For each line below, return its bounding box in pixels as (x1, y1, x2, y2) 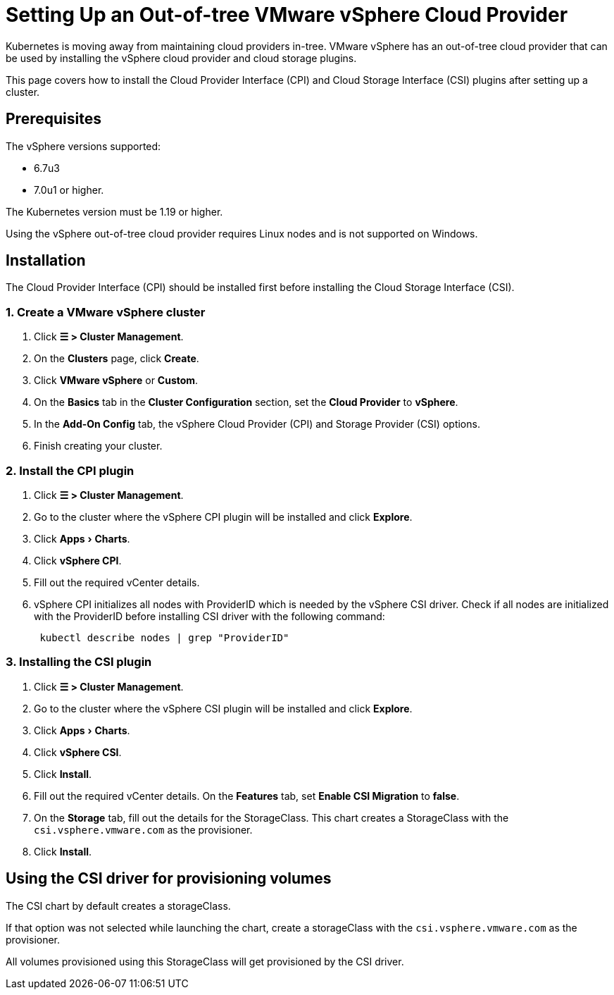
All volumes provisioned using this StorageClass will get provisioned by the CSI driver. (6, 955, 404, 968)
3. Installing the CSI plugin (6, 655, 152, 669)
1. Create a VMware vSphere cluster (6, 304, 206, 319)
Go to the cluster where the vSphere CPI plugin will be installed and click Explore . (34, 510, 413, 523)
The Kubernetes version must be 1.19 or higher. (6, 205, 223, 218)
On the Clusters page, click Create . (34, 352, 199, 365)
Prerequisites (6, 110, 101, 128)
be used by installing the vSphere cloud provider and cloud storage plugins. (6, 51, 357, 64)
